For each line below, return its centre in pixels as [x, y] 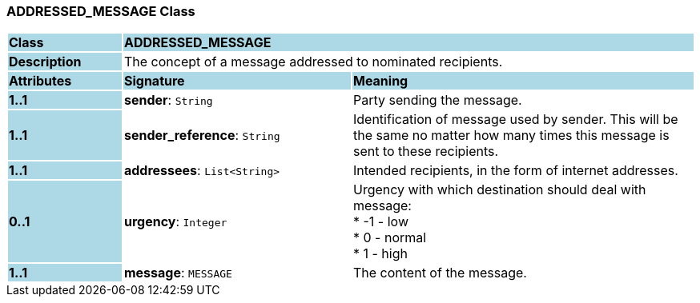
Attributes [40, 81]
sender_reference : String [202, 136]
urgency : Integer [175, 222]
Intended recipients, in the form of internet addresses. [515, 171]
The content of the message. [440, 273]
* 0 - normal [390, 238]
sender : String [168, 100]
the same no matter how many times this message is [511, 136]
